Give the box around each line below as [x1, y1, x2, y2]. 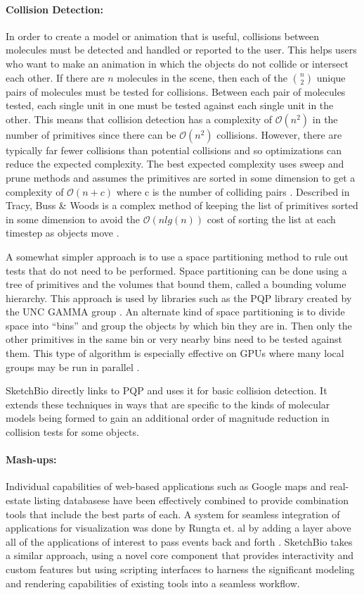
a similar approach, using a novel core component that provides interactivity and [6, 548, 354, 563]
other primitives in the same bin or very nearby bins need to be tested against [6, 332, 342, 346]
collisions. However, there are [216, 127, 342, 142]
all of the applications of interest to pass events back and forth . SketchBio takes [6, 534, 353, 549]
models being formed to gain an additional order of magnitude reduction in [6, 411, 330, 425]
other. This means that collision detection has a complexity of [6, 111, 273, 126]
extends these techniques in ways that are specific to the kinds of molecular [6, 396, 330, 411]
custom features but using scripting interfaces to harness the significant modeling [6, 562, 355, 576]
